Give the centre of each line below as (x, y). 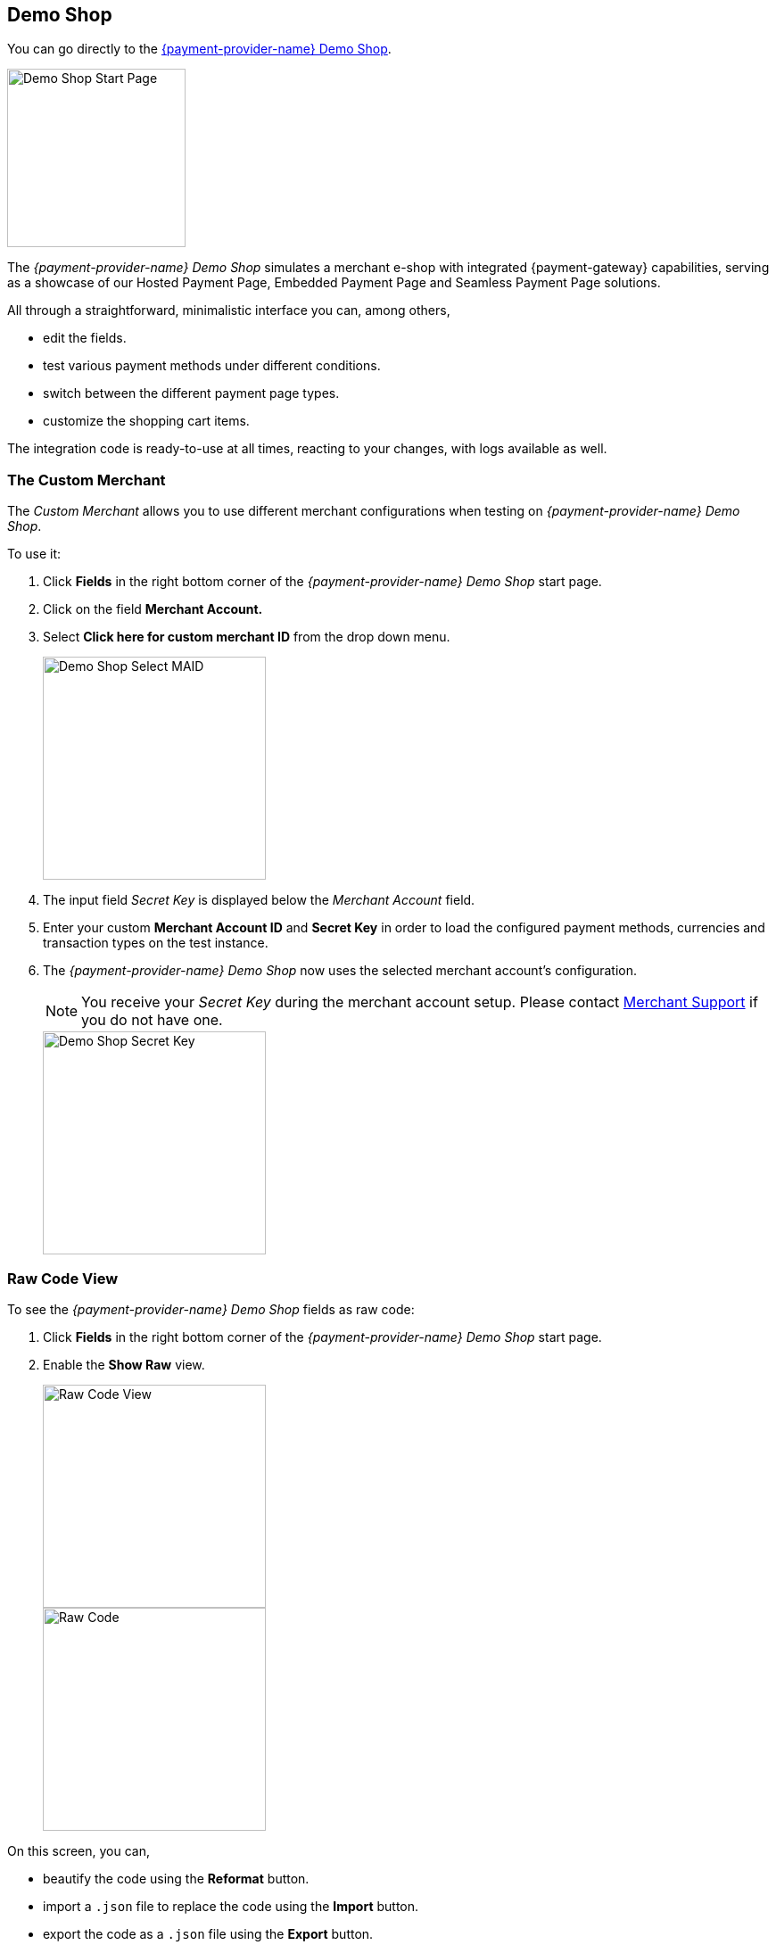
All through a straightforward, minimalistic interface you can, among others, (229, 310)
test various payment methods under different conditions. (212, 366)
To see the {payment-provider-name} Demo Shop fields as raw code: (211, 1309)
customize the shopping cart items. (146, 421)
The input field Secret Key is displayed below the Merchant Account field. (259, 900)
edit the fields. (85, 338)
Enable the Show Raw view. (124, 1364)
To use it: (34, 554)
